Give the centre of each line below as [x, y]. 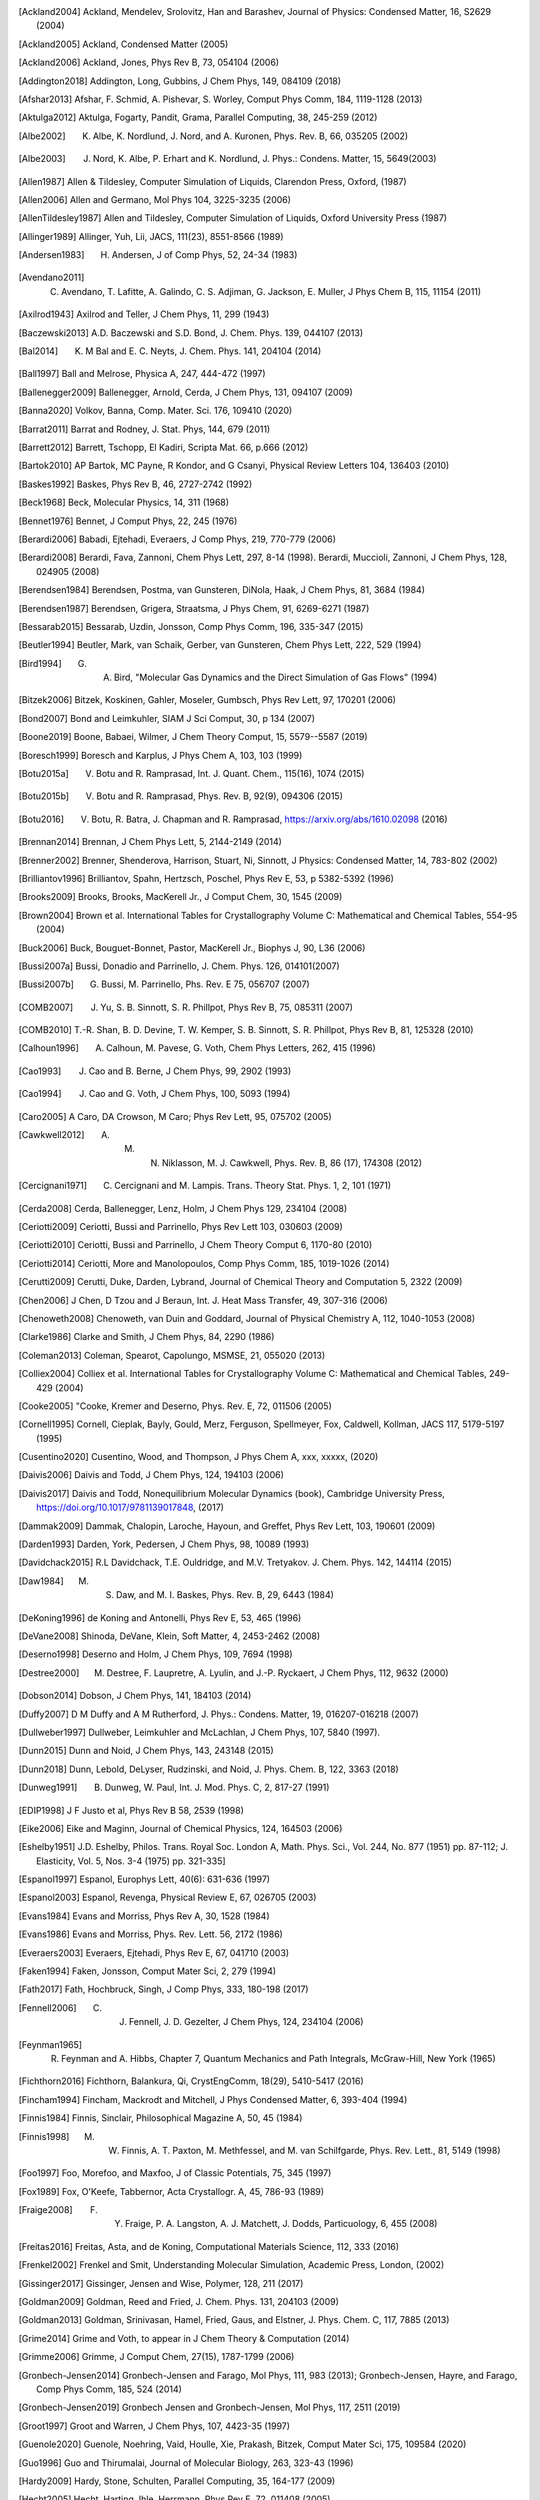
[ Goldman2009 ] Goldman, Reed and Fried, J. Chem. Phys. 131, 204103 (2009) [179, 2302]
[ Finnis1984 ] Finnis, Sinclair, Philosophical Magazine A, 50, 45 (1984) [160, 2118]
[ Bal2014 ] [38, 351]
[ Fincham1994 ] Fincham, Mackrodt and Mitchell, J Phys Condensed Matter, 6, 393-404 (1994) [213, 2099]
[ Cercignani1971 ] [53, 1186]
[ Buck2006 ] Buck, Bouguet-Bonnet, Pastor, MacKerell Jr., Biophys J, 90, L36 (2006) [192, 947]
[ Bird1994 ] [40, 663]
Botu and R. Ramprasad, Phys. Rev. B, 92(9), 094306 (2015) [220, 796]
